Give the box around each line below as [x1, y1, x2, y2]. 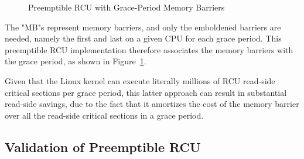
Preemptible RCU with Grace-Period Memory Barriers [28, 1, 225, 13]
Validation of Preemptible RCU [5, 137, 201, 155]
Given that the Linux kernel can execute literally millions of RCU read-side [5, 74, 275, 87]
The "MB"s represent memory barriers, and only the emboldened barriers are [5, 20, 281, 33]
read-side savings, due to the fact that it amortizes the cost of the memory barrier [5, 98, 299, 110]
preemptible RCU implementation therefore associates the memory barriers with [5, 43, 293, 56]
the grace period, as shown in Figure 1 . [5, 55, 146, 67]
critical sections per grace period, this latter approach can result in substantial [5, 86, 287, 98]
